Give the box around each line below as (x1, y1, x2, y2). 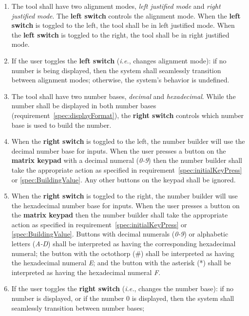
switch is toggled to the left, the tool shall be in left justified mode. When (11, 20, 235, 30)
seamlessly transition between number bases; (11, 302, 145, 313)
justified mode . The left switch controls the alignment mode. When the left (11, 10, 241, 20)
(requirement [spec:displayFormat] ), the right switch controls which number (11, 110, 244, 120)
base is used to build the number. (11, 119, 112, 130)
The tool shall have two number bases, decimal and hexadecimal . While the (11, 91, 236, 101)
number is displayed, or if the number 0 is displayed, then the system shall (11, 293, 234, 303)
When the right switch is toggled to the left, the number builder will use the (11, 136, 245, 146)
